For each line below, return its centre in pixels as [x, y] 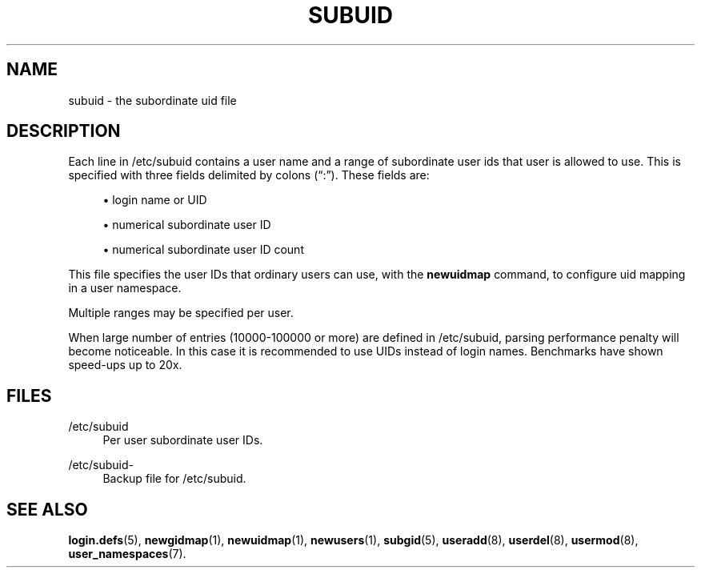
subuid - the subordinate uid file [152, 100]
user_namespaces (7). [127, 554]
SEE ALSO [47, 509]
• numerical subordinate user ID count [203, 250]
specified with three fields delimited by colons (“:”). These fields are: [249, 175]
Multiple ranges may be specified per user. [181, 313]
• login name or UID [155, 200]
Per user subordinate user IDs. [183, 440]
